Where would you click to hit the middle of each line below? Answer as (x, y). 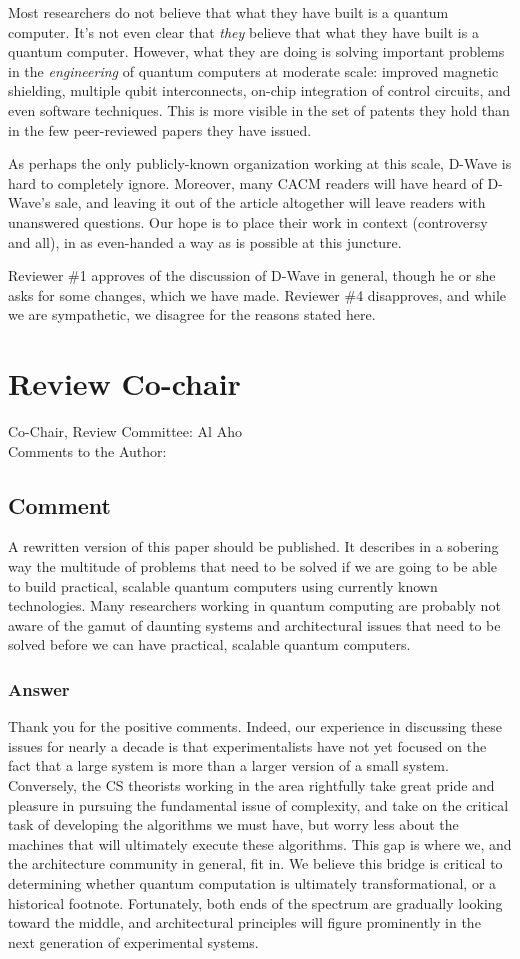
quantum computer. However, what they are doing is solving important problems (256, 51)
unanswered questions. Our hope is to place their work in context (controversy (248, 221)
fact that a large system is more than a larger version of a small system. (228, 765)
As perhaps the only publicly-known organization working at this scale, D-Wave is (260, 163)
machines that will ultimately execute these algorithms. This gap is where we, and (260, 843)
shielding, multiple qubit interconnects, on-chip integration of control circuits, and (259, 90)
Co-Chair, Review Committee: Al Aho (125, 431)
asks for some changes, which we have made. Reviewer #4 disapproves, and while (257, 294)
